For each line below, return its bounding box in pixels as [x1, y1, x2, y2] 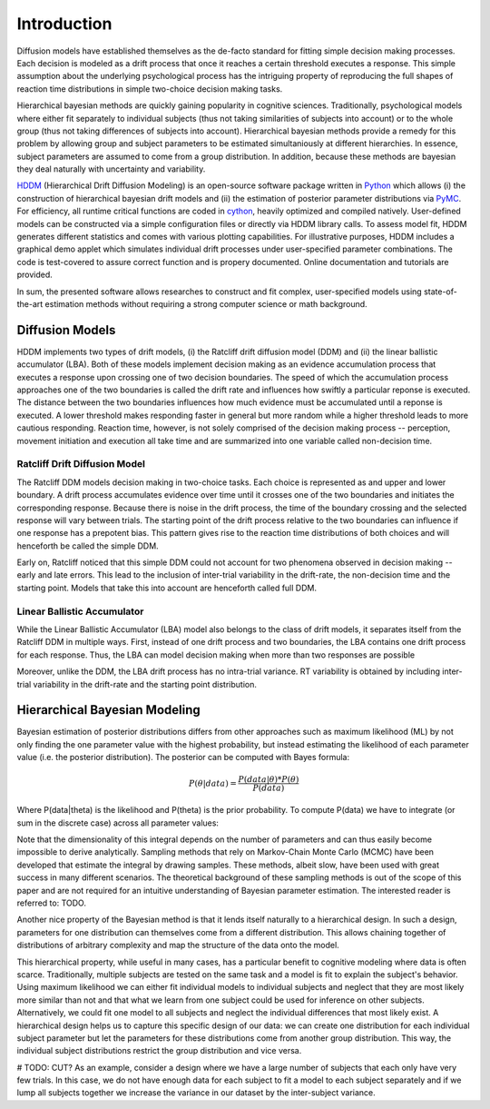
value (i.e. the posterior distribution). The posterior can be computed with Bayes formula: [16, 752, 350, 763]
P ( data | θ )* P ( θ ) [237, 775, 299, 785]
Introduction [16, 14, 113, 34]
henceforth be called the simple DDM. [16, 540, 159, 551]
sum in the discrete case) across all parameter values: [16, 817, 220, 828]
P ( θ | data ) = [189, 777, 238, 788]
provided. [16, 269, 54, 281]
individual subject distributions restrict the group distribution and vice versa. [16, 1045, 302, 1056]
